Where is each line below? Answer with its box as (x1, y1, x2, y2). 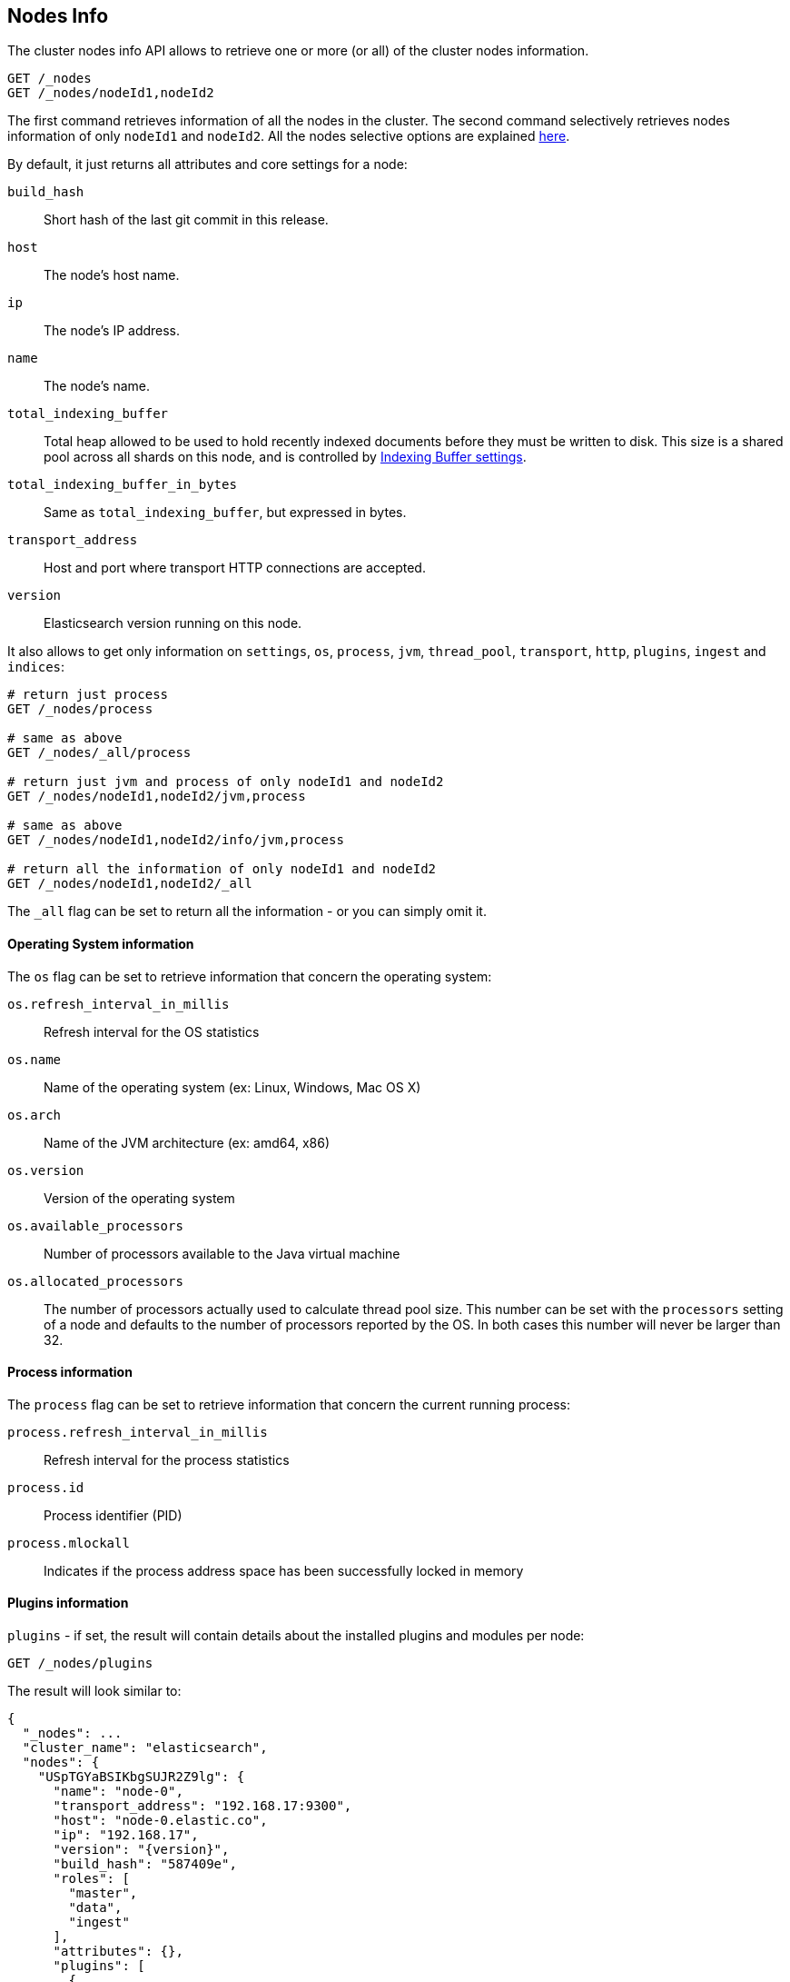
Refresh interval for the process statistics (44, 1451, 290, 1468)
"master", (68, 1886, 138, 1901)
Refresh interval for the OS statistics (44, 1023, 260, 1040)
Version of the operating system (44, 1190, 235, 1206)
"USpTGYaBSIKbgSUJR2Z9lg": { (37, 1769, 245, 1785)
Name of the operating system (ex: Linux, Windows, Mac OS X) (44, 1079, 421, 1095)
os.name (7, 1051, 62, 1067)
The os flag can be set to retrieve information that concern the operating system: (7, 968, 492, 984)
